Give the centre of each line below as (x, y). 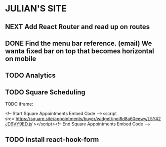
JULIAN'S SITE (36, 9)
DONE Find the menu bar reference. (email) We (79, 43)
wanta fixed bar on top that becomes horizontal (80, 51)
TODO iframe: (19, 104)
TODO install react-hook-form (52, 139)
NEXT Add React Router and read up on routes (78, 27)
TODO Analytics (30, 75)
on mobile (21, 59)
